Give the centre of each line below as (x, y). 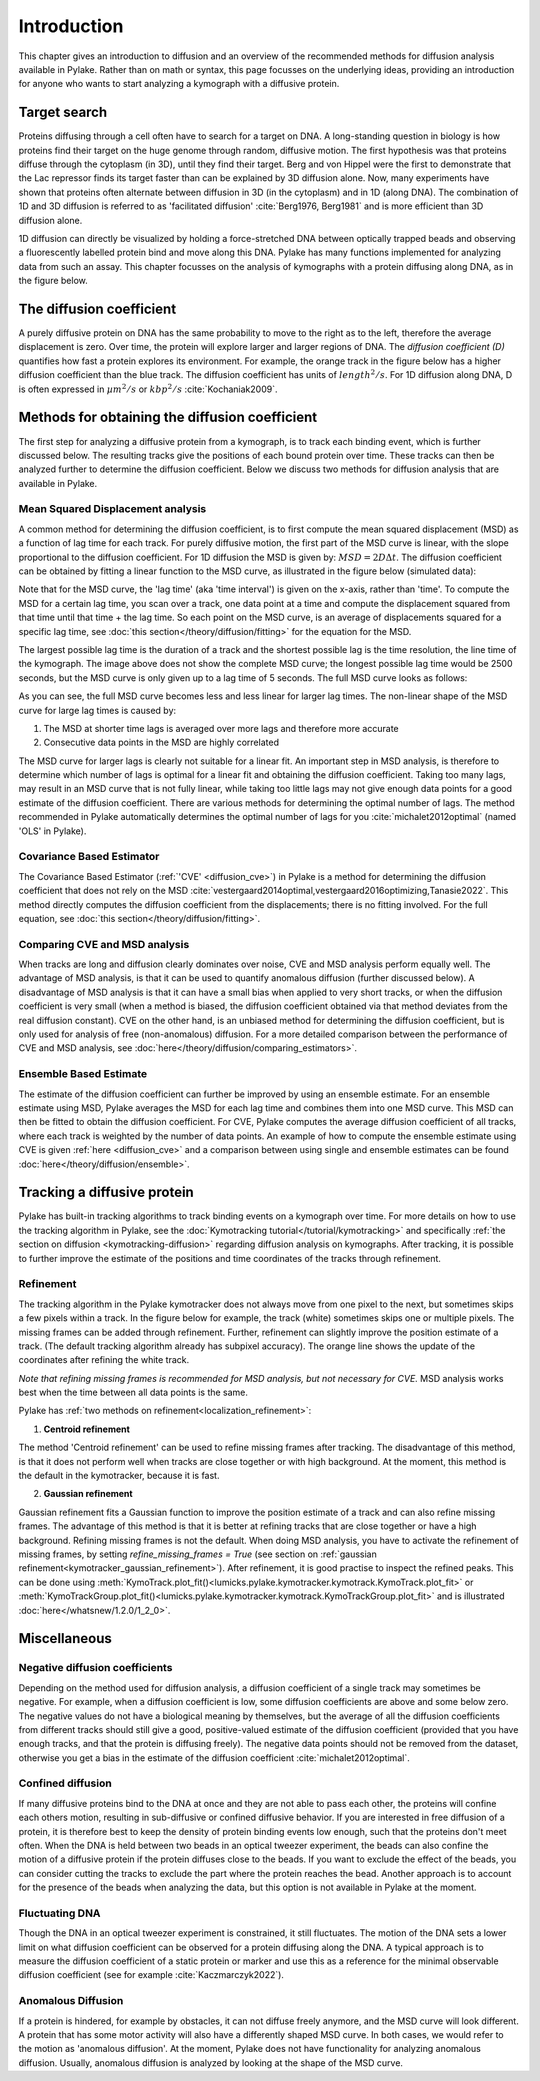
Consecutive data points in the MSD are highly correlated (161, 742)
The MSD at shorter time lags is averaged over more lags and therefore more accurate (221, 728)
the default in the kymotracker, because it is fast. (119, 1476)
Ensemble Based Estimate (83, 1074)
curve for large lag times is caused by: (97, 710)
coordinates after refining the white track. (104, 1360)
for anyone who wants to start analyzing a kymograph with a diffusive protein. (179, 84)
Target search (63, 112)
